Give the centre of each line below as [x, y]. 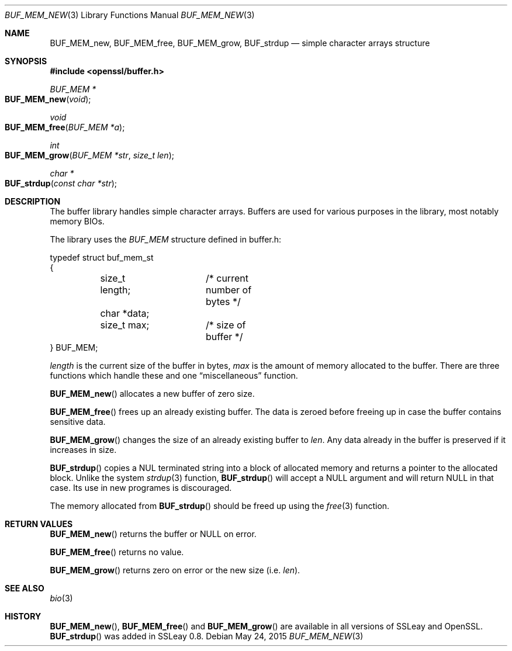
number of [229, 290]
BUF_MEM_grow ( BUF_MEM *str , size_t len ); [89, 155]
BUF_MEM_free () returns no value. [117, 552]
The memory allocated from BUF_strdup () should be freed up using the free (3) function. [220, 506]
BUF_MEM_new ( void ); [48, 99]
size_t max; [125, 325]
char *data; [125, 313]
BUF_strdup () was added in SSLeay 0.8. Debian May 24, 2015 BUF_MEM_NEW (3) [207, 636]
